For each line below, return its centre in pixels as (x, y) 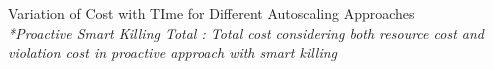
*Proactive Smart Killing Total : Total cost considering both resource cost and (246, 32)
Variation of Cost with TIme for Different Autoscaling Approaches (211, 13)
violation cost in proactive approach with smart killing (173, 52)
